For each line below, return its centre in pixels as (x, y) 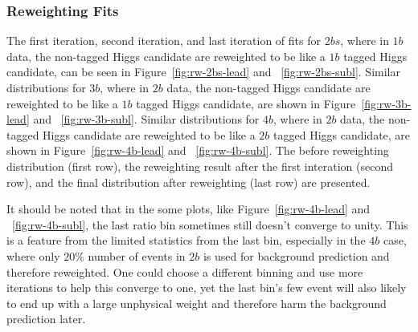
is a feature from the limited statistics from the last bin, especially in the (186, 240)
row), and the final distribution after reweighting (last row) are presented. (189, 182)
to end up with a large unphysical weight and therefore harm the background (197, 303)
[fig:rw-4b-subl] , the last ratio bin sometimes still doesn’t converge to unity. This (210, 224)
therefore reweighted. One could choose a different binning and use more (185, 271)
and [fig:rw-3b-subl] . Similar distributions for (146, 119)
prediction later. (46, 319)
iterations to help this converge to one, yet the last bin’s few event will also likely (207, 287)
